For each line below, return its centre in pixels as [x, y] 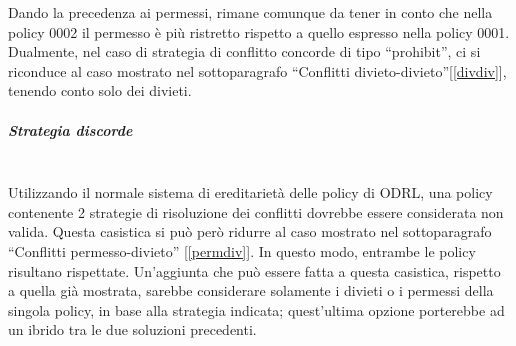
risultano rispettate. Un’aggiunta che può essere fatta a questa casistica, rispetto [254, 270]
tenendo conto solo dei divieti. [100, 90]
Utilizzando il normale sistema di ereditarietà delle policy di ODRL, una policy [250, 192]
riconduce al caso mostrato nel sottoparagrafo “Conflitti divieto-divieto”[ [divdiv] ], [257, 70]
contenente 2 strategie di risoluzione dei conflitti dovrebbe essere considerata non [256, 211]
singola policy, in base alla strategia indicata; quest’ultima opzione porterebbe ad [256, 309]
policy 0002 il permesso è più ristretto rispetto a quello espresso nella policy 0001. [259, 31]
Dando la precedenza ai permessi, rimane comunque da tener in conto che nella [250, 12]
